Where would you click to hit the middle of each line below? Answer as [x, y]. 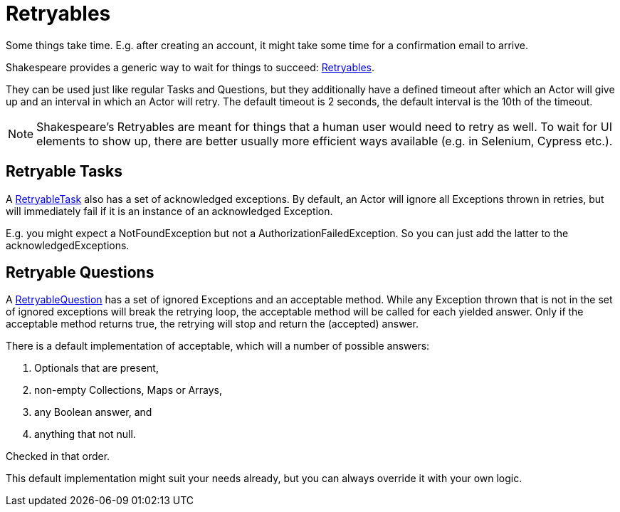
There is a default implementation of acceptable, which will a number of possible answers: [218, 346]
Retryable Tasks [64, 172]
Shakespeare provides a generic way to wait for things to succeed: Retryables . [190, 67]
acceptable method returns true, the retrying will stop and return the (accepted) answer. [212, 324]
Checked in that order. [58, 456]
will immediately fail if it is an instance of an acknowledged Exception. [169, 211]
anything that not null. [85, 434]
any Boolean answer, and [93, 412]
